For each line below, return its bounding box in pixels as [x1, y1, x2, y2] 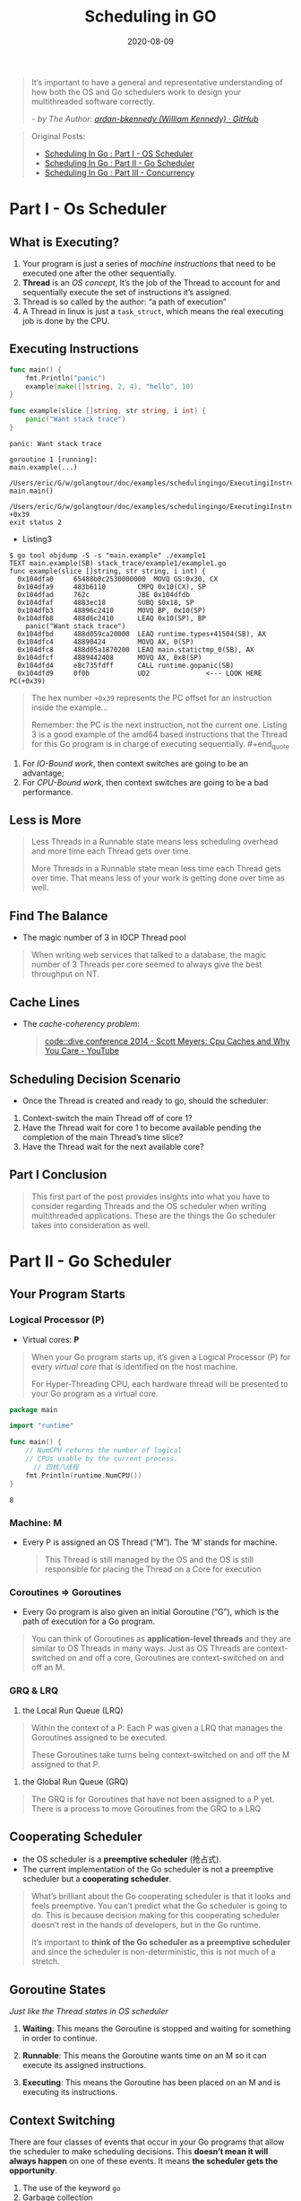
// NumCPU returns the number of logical [25, 1446, 182, 1455]
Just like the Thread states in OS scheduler [9, 2006, 168, 2017]
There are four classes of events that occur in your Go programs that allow [9, 2136, 285, 2147]
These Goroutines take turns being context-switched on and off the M [30, 1749, 290, 1760]
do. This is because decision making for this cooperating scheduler [30, 1910, 280, 1921]
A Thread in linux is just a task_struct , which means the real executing [21, 305, 284, 316]
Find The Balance [9, 908, 108, 924]
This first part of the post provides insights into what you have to [30, 1191, 271, 1202]
